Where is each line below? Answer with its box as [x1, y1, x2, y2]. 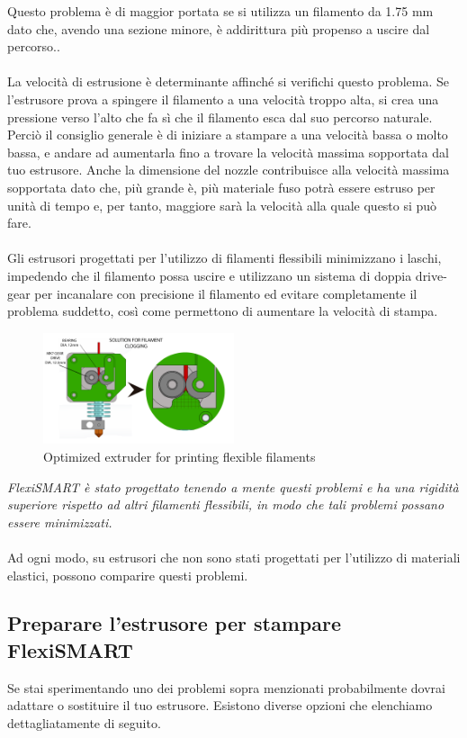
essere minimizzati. [7, 512, 112, 531]
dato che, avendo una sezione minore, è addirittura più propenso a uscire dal [7, 19, 430, 38]
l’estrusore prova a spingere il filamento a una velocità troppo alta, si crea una [7, 89, 439, 108]
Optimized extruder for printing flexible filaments [43, 446, 316, 465]
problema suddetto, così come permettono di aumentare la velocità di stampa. [7, 301, 438, 320]
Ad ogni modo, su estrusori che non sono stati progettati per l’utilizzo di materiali [7, 547, 461, 566]
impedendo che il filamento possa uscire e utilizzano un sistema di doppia [7, 265, 412, 284]
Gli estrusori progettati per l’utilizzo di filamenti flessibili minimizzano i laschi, [7, 248, 442, 267]
